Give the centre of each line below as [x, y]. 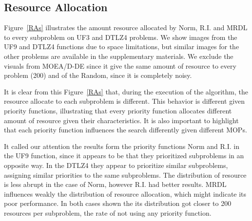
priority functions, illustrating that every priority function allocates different [118, 110]
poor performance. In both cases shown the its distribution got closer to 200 [118, 203]
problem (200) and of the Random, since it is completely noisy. [98, 75]
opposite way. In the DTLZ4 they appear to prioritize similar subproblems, [116, 165]
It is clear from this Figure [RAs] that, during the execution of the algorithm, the [126, 91]
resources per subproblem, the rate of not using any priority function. [108, 212]
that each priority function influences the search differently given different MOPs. [126, 130]
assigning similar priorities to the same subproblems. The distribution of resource [125, 175]
